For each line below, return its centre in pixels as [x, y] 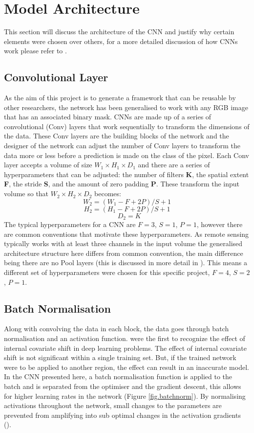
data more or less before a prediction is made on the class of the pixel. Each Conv [127, 155]
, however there [220, 224]
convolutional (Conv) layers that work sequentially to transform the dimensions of [127, 126]
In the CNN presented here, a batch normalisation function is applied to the [118, 376]
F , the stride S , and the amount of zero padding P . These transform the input [122, 184]
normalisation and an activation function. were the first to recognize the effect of [125, 338]
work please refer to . [35, 51]
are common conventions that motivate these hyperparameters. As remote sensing [127, 234]
